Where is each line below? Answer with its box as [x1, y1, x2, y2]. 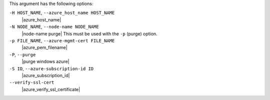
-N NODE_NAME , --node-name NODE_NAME [9, 24, 99, 30]
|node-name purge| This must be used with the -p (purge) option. [21, 30, 157, 37]
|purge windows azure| [21, 59, 69, 65]
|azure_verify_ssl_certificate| [21, 86, 80, 92]
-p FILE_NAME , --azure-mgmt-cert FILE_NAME [9, 37, 115, 43]
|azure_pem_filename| [21, 45, 67, 51]
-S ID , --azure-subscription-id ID [9, 65, 94, 72]
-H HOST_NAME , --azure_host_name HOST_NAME [9, 10, 115, 16]
